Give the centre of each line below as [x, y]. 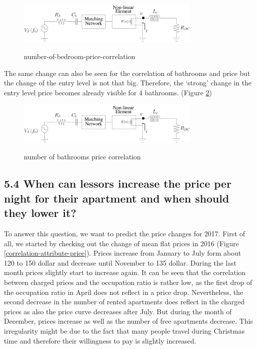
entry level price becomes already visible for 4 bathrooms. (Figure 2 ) [108, 92]
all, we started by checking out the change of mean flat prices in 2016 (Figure [122, 243]
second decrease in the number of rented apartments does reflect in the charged [124, 302]
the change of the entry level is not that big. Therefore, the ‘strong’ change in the [128, 83]
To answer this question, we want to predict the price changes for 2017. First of [125, 234]
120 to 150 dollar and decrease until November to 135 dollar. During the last [120, 262]
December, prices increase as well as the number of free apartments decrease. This [128, 321]
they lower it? [40, 213]
